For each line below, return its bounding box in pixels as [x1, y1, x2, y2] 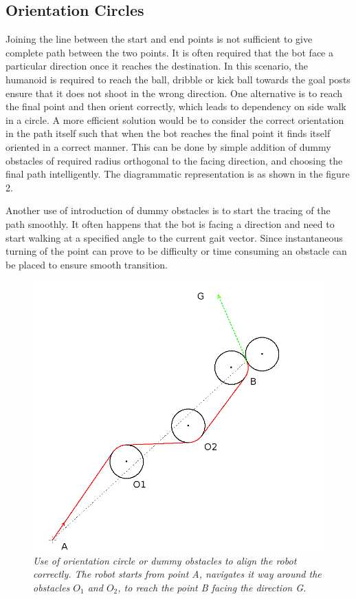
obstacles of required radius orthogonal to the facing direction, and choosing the [5, 153, 343, 167]
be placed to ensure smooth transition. [5, 257, 168, 271]
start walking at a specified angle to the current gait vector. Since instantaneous [5, 230, 343, 244]
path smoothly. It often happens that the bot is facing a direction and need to [5, 216, 335, 231]
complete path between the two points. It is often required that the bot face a [5, 45, 333, 59]
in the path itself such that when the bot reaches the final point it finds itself [5, 126, 331, 140]
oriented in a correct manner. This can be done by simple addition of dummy [5, 139, 331, 154]
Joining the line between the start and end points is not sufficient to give [5, 32, 313, 46]
